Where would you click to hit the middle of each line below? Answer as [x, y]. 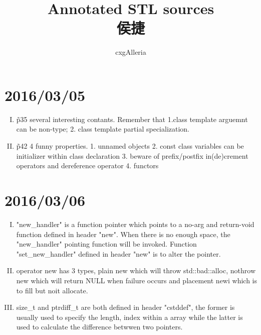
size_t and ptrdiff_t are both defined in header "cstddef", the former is [125, 307]
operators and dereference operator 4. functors [87, 165]
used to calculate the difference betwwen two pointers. [99, 327]
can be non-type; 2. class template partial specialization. [103, 129]
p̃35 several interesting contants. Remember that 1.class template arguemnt [132, 119]
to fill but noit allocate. [52, 290]
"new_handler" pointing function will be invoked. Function [106, 244]
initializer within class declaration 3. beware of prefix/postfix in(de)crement [132, 155]
